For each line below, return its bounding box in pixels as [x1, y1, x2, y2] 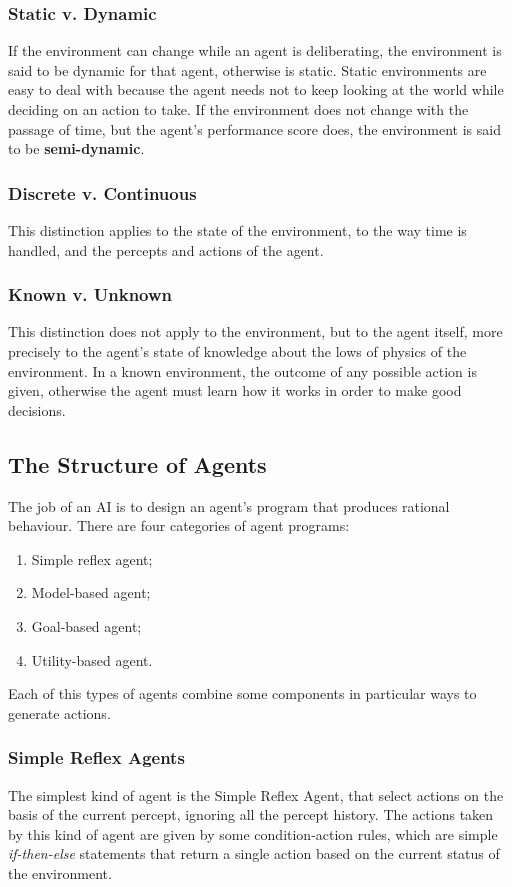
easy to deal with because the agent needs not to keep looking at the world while [8, 79, 504, 100]
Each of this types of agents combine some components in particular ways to [8, 683, 477, 704]
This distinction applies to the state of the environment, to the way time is [8, 220, 467, 240]
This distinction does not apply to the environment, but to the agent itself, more [8, 321, 503, 342]
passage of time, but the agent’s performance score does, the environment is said [8, 118, 501, 139]
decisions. [8, 399, 66, 420]
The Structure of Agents [8, 448, 267, 479]
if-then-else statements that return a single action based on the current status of [8, 843, 500, 864]
